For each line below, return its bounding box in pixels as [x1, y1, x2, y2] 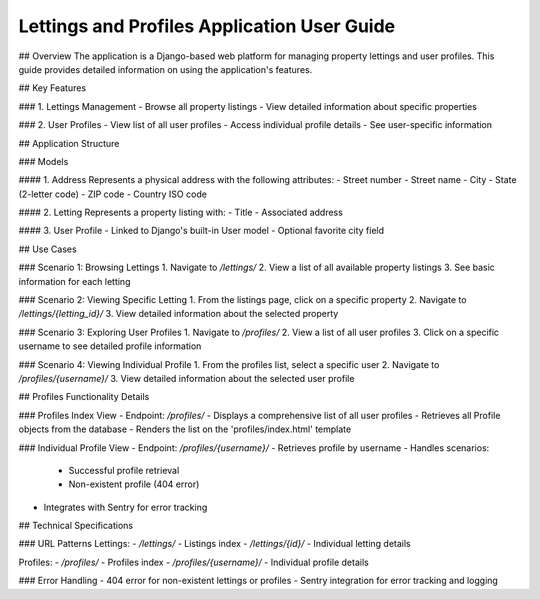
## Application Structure [18, 137, 120, 149]
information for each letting [18, 275, 131, 287]
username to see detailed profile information [18, 340, 202, 352]
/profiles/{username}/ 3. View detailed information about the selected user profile [18, 372, 355, 384]
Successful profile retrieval [68, 464, 180, 476]
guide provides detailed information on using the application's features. [18, 63, 313, 75]
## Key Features [18, 82, 87, 94]
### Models [18, 155, 69, 167]
